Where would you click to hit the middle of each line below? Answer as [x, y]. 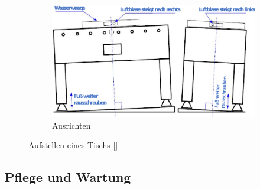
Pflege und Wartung [68, 177]
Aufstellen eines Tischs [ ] [73, 145]
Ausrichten [71, 125]
